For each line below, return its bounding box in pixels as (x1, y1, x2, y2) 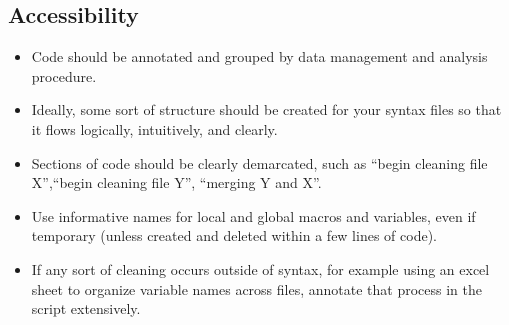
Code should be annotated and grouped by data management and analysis (31, 46, 488, 67)
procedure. (31, 65, 97, 86)
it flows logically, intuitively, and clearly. (31, 118, 278, 139)
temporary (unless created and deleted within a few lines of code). (31, 225, 437, 246)
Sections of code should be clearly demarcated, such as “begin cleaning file (31, 152, 488, 173)
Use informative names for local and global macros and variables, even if (31, 205, 476, 226)
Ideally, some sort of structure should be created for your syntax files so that (31, 99, 502, 120)
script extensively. (31, 298, 141, 319)
